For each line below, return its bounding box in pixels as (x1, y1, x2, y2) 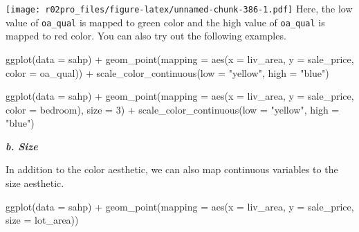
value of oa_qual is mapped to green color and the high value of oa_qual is (6, 15, 325, 29)
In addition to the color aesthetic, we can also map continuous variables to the (6, 162, 338, 177)
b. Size (6, 139, 38, 153)
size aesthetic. (6, 176, 64, 190)
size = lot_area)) (6, 213, 79, 227)
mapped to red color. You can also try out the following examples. (6, 28, 286, 43)
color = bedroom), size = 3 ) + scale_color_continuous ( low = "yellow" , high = (6, 102, 340, 116)
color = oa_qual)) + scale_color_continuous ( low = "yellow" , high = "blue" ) (6, 65, 329, 80)
